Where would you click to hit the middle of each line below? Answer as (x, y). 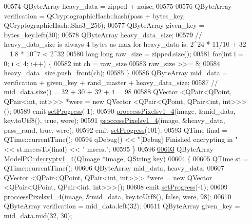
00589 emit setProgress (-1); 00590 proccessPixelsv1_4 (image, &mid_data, (125, 111)
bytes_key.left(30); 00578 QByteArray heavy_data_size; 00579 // (103, 34)
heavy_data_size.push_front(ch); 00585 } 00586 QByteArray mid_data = (116, 73)
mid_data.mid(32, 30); (38, 215)
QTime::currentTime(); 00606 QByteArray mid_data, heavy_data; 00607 (114, 168)
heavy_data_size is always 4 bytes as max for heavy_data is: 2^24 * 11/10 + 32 (125, 44)
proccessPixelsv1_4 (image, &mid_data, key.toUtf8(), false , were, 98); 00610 (118, 196)
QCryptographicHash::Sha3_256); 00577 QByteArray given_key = (104, 25)
